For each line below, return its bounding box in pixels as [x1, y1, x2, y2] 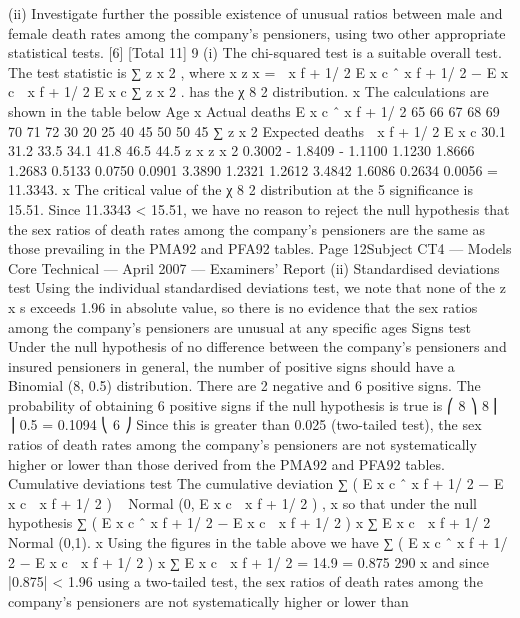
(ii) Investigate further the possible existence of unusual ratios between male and [8, 3, 503, 23]
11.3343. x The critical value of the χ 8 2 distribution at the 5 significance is [8, 179, 474, 200]
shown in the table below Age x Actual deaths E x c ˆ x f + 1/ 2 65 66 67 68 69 [8, 100, 500, 121]
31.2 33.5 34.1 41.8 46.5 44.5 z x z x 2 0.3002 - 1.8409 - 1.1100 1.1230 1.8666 [8, 140, 475, 161]
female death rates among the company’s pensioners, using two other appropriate [8, 22, 506, 43]
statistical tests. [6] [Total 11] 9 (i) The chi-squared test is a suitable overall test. [8, 42, 502, 63]
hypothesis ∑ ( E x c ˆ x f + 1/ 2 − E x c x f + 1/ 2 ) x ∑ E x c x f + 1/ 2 [8, 512, 491, 533]
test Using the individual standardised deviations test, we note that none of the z [8, 277, 506, 298]
